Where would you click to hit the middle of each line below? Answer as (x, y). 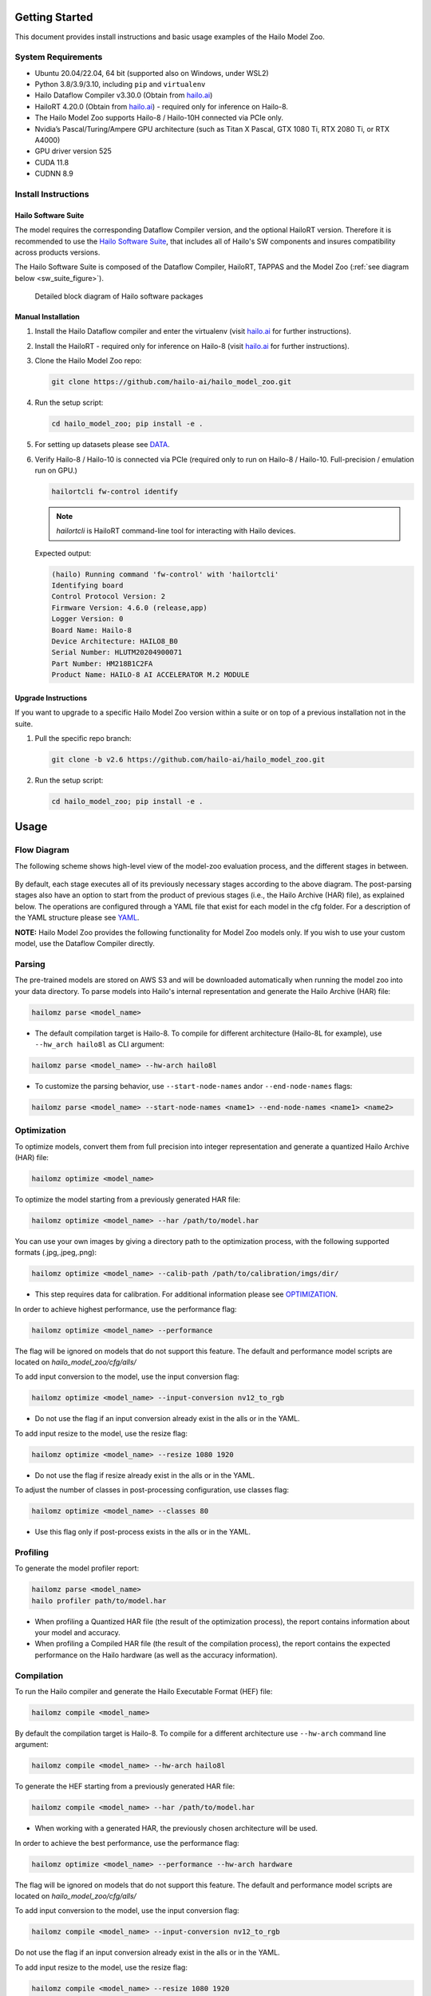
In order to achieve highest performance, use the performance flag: (126, 1309)
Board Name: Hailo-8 (91, 630)
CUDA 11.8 (52, 162)
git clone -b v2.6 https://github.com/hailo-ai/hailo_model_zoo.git (188, 759)
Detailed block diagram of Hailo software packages (119, 296)
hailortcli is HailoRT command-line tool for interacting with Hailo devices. (176, 531)
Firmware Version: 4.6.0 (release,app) (129, 608)
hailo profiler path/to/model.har (99, 1600)
